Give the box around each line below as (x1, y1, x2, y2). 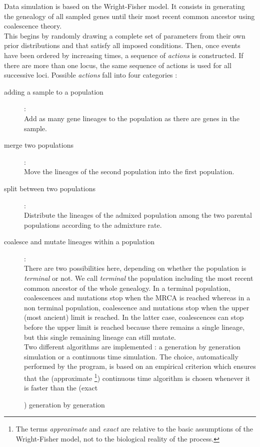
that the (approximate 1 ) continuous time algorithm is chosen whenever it (24, 371, 250, 383)
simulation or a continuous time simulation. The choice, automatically (24, 351, 238, 361)
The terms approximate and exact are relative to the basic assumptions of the (15, 423, 253, 434)
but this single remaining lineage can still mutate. (24, 331, 176, 342)
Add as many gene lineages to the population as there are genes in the (24, 113, 239, 123)
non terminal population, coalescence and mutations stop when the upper (24, 302, 249, 312)
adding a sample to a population (4, 86, 103, 97)
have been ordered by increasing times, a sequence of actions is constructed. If (4, 50, 243, 60)
